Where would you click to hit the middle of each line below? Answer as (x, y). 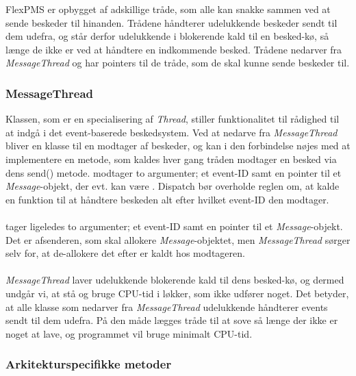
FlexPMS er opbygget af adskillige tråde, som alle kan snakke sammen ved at (168, 9)
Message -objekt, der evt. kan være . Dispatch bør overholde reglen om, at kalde (173, 186)
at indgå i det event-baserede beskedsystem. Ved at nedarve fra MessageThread (171, 132)
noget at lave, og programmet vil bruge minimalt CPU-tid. (129, 333)
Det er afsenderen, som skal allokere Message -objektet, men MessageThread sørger (178, 239)
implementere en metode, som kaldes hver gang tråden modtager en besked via (171, 159)
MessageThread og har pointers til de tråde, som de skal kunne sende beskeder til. (178, 63)
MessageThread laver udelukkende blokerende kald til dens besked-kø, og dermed (175, 280)
